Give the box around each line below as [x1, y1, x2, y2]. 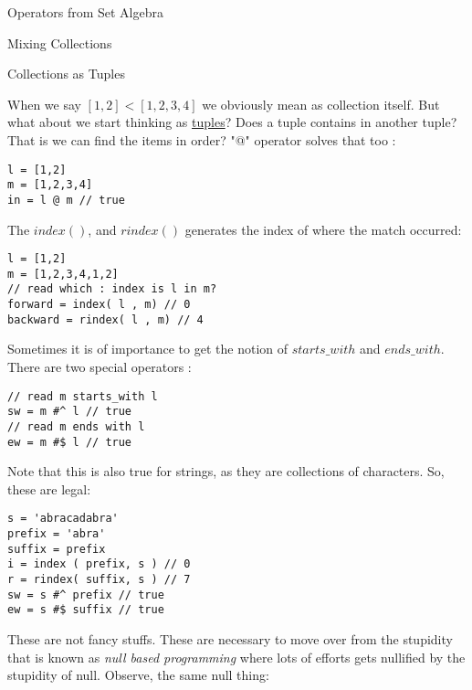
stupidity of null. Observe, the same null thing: [7, 665, 269, 685]
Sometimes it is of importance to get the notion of [7, 339, 288, 358]
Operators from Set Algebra [7, 3, 163, 21]
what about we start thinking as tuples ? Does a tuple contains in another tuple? [7, 112, 457, 132]
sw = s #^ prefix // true [7, 588, 164, 601]
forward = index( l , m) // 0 [7, 298, 191, 312]
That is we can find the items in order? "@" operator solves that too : [7, 130, 396, 149]
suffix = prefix [7, 542, 106, 556]
